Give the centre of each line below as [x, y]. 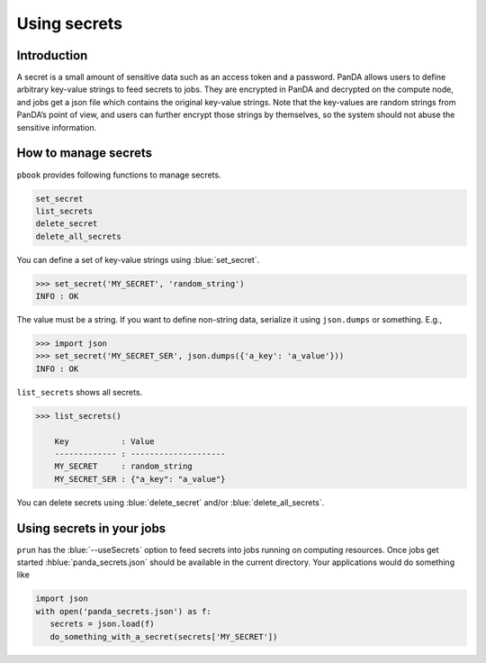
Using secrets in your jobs [91, 528]
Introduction [52, 55]
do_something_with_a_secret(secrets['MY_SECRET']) [164, 636]
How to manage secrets [85, 153]
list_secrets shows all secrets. [80, 392]
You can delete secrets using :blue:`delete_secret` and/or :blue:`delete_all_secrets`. [171, 502]
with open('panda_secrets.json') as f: [123, 611]
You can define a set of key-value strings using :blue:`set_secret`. [138, 259]
